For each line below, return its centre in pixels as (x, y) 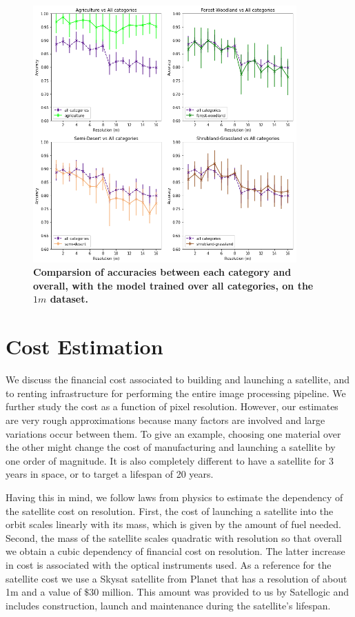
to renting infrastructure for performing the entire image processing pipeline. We (176, 393)
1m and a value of (43, 592)
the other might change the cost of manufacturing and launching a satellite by (171, 447)
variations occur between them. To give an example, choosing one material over (173, 433)
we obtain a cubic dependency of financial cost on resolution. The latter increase (175, 551)
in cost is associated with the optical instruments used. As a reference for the (169, 564)
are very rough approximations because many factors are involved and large (165, 419)
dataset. (69, 299)
